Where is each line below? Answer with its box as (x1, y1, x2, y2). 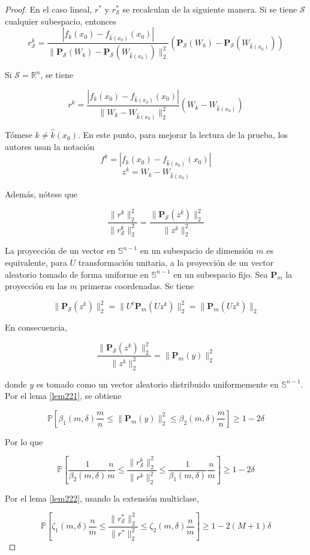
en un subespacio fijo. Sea (173, 268, 268, 280)
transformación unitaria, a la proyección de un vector (78, 256, 274, 268)
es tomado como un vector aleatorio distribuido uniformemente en (36, 377, 279, 390)
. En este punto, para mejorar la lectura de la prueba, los (78, 128, 288, 141)
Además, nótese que (5, 188, 78, 200)
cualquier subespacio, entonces (5, 14, 116, 27)
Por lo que (5, 435, 43, 448)
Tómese (5, 128, 32, 141)
